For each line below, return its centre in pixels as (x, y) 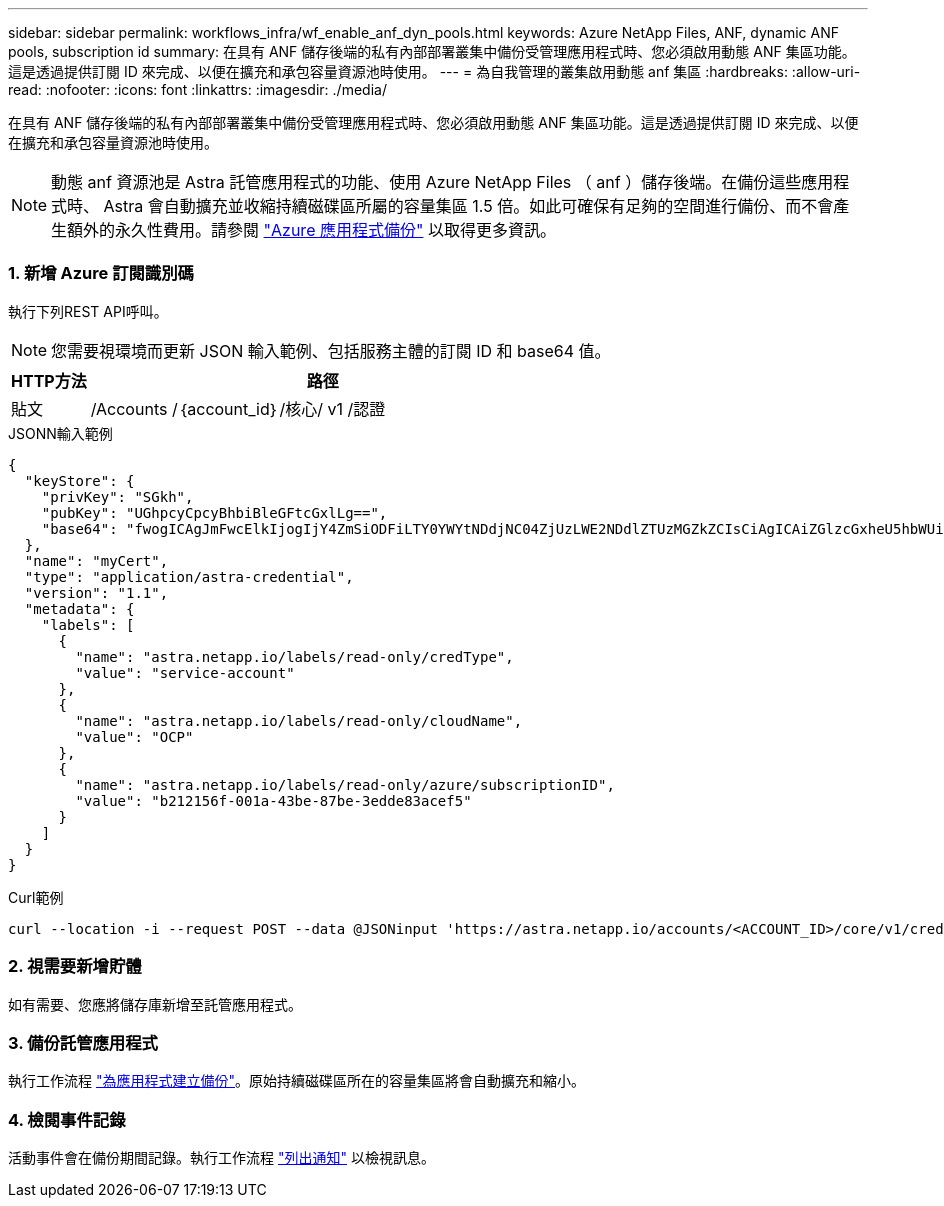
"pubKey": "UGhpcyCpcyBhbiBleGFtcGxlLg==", (214, 512)
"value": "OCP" (134, 736)
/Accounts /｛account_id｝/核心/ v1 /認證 (238, 408)
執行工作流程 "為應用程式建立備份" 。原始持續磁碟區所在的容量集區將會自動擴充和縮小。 (296, 1081)
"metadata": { (79, 608)
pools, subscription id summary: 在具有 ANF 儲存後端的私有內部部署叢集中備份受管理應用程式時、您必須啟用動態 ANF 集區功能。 (432, 51)
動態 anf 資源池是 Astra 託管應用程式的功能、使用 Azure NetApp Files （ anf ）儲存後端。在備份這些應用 (442, 182)
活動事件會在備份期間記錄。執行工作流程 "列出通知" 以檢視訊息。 (221, 1157)
